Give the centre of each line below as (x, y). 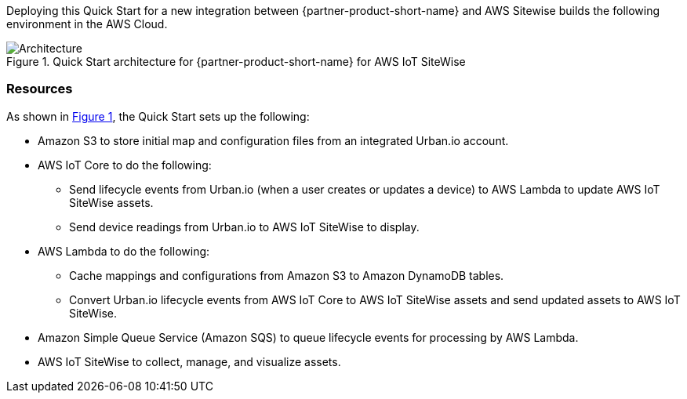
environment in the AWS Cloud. (87, 24)
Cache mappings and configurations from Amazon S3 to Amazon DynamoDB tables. (287, 275)
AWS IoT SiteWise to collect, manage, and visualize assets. (189, 361)
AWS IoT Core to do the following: (125, 165)
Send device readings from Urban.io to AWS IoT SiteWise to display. (244, 227)
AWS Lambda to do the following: (124, 251)
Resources (40, 89)
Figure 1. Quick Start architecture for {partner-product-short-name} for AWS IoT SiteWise (236, 62)
